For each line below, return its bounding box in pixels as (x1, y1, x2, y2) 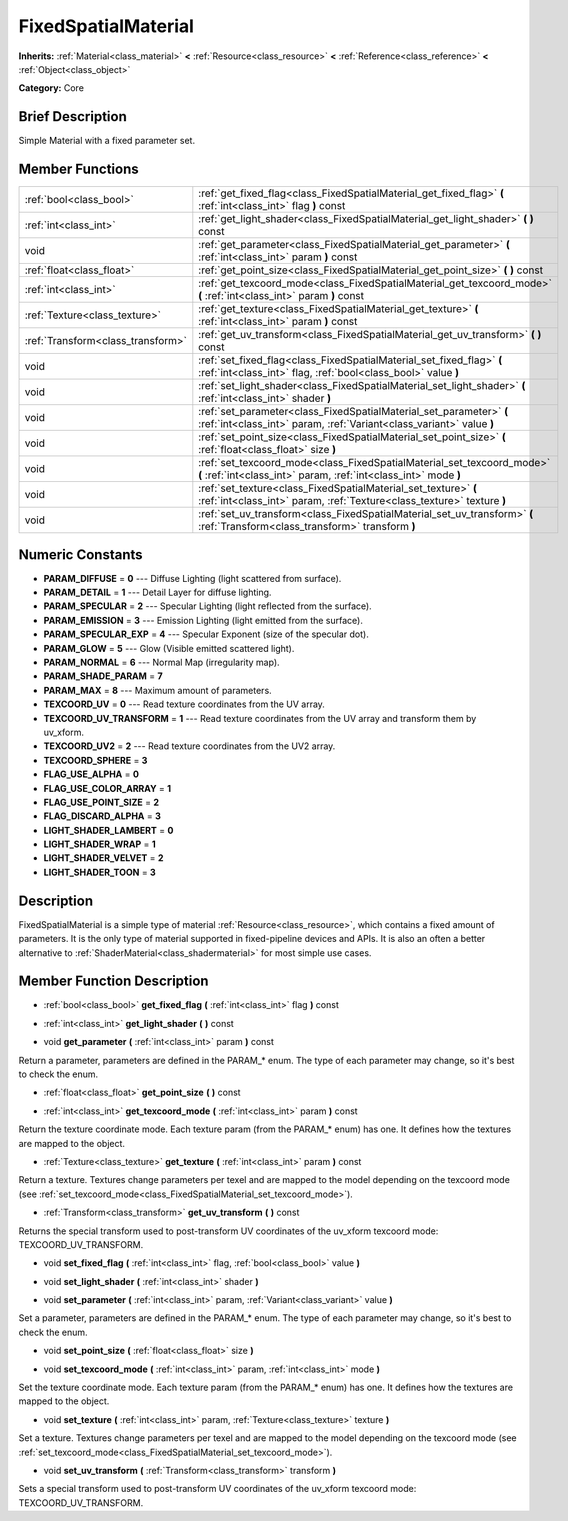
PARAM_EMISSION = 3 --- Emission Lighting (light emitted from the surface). (43, 614, 364, 626)
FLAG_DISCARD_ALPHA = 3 (43, 810, 162, 822)
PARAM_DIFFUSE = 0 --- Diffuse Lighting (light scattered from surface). (43, 572, 342, 584)
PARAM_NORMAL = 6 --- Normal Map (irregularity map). (43, 656, 280, 668)
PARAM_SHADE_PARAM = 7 (43, 670, 164, 682)
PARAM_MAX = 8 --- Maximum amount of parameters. (43, 684, 272, 696)
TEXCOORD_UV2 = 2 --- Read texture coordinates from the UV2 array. (43, 740, 336, 752)
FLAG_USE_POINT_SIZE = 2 (43, 796, 160, 808)
